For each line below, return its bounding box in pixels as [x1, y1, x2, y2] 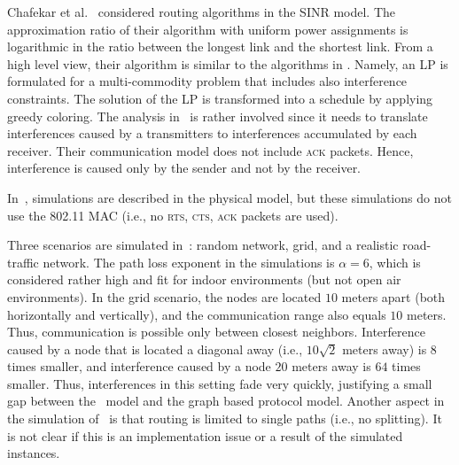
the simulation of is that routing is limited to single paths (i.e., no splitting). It [7, 409, 442, 428]
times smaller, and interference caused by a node [7, 357, 271, 376]
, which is [369, 252, 421, 271]
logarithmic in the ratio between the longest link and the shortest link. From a [7, 37, 433, 56]
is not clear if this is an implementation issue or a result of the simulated [7, 426, 403, 445]
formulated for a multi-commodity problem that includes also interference [7, 72, 408, 90]
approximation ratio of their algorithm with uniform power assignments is [7, 19, 408, 38]
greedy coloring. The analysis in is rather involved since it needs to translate [7, 106, 428, 125]
